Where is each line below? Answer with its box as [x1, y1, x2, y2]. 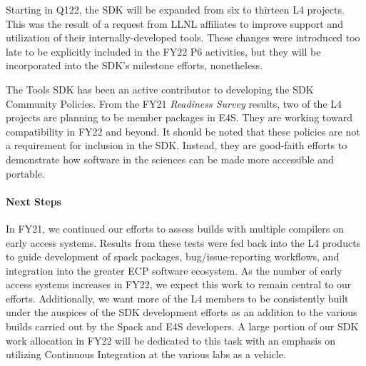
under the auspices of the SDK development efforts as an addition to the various [6, 305, 357, 320]
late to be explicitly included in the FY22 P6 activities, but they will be [6, 44, 321, 59]
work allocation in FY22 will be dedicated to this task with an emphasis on [6, 332, 336, 347]
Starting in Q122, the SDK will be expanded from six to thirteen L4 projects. [6, 2, 345, 16]
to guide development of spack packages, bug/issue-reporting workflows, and [6, 249, 340, 264]
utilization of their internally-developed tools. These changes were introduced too [6, 30, 360, 45]
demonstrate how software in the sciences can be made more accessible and [6, 151, 334, 166]
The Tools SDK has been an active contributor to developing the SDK [6, 81, 314, 96]
